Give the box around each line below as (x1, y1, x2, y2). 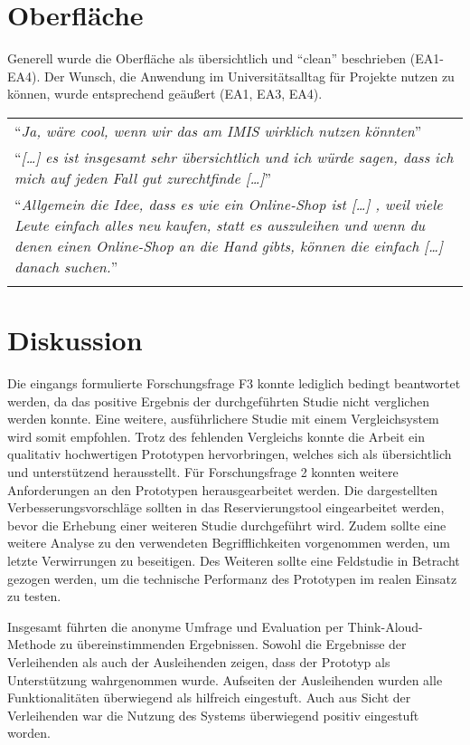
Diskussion (7, 321, 143, 358)
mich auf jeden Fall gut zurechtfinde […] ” (14, 167, 271, 188)
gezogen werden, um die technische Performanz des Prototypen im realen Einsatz (7, 568, 457, 587)
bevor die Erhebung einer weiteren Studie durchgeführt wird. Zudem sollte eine (7, 515, 446, 534)
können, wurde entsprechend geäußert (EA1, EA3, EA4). (7, 84, 323, 103)
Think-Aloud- (347, 616, 423, 635)
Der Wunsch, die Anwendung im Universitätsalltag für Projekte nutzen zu (44, 66, 455, 85)
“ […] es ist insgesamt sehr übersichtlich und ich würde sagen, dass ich (14, 146, 454, 167)
